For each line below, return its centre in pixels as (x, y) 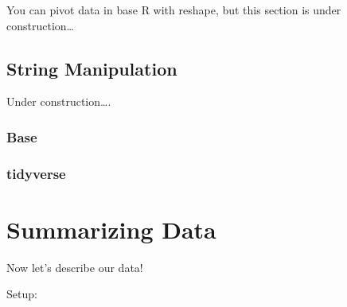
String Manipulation (92, 68)
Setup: (22, 294)
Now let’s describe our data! (75, 267)
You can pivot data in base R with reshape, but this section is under (174, 10)
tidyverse (36, 173)
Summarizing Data (111, 229)
